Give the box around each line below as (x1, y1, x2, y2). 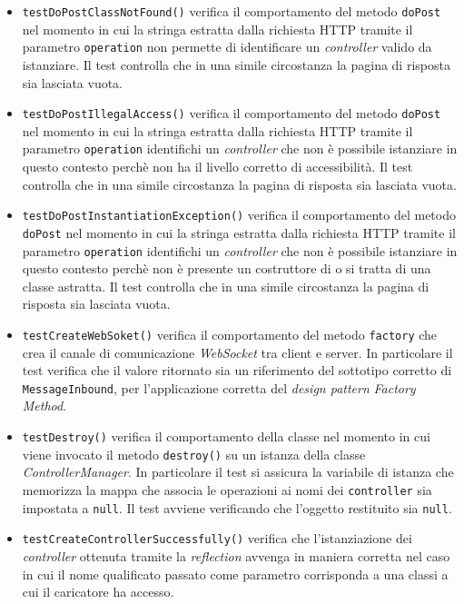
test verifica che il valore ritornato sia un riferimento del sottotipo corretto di (22, 361, 452, 380)
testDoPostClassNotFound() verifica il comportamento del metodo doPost (22, 2, 441, 20)
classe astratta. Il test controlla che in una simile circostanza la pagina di (22, 276, 429, 295)
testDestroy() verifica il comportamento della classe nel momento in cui (22, 427, 430, 446)
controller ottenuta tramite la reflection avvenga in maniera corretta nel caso (22, 546, 450, 565)
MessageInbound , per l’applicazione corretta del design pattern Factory (22, 378, 416, 397)
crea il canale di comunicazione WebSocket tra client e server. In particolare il (22, 342, 453, 361)
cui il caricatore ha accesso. (22, 582, 174, 601)
